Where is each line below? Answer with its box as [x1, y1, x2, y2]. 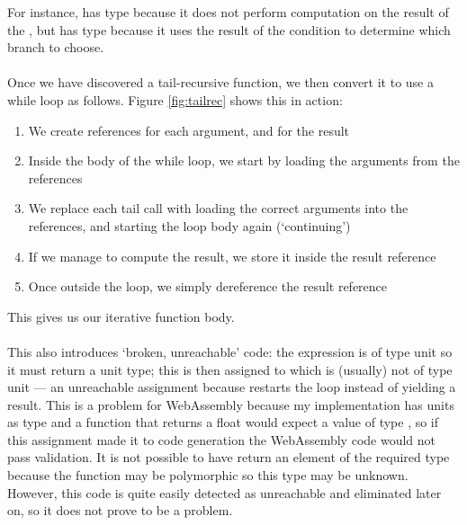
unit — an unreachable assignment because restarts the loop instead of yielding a [7, 378, 456, 396]
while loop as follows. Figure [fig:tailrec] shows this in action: [7, 90, 343, 109]
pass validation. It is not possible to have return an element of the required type [7, 448, 450, 467]
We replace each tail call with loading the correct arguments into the [28, 199, 409, 218]
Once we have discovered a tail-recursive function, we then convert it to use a [7, 73, 434, 92]
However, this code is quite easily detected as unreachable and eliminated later [7, 483, 442, 502]
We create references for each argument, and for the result [28, 120, 350, 139]
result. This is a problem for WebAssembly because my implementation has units [7, 395, 454, 414]
